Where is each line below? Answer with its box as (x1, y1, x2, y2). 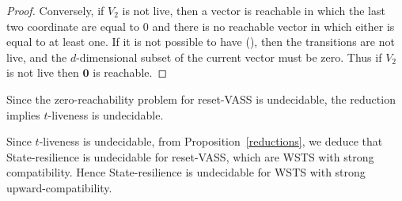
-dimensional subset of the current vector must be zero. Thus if (76, 48, 382, 65)
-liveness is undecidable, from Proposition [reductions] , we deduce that (39, 133, 383, 150)
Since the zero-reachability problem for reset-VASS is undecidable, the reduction (6, 90, 396, 107)
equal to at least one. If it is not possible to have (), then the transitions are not (6, 33, 395, 50)
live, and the (6, 48, 67, 65)
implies (6, 106, 40, 123)
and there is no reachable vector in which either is (152, 17, 395, 34)
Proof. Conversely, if (6, 2, 104, 18)
